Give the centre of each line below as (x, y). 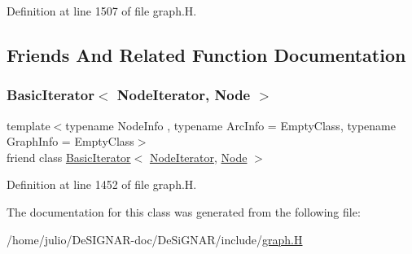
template (28, 125)
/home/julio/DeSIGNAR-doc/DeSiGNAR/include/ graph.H (155, 239)
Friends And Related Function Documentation (206, 54)
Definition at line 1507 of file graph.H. (102, 11)
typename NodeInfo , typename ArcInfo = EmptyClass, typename (230, 125)
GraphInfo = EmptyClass (70, 141)
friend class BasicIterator (69, 157)
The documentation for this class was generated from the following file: (184, 211)
